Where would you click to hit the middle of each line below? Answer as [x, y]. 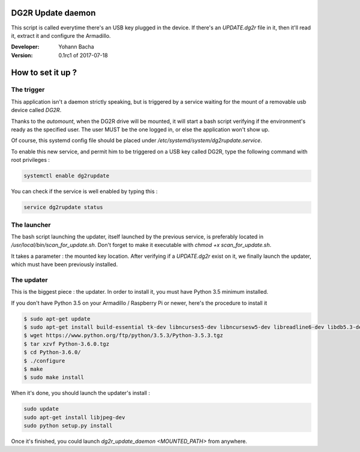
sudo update [41, 409]
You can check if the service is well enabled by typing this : [85, 191]
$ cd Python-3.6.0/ [52, 352]
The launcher [31, 225]
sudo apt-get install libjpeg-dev [74, 417]
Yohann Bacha [76, 47]
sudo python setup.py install [68, 426]
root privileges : [31, 160]
